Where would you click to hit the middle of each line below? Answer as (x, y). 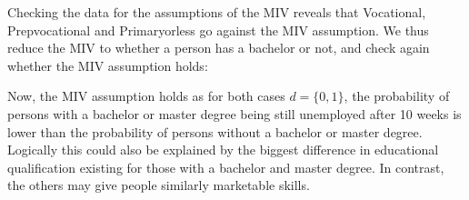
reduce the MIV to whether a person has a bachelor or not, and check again (219, 48)
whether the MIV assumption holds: (108, 65)
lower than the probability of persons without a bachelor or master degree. (215, 131)
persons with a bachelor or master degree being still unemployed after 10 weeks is (234, 113)
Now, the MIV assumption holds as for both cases (146, 96)
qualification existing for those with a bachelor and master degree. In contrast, (226, 167)
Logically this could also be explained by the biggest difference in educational (223, 150)
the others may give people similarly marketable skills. (159, 185)
